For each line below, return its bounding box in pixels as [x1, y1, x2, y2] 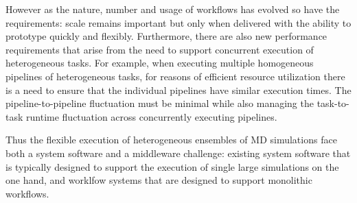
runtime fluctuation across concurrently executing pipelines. [26, 109, 277, 123]
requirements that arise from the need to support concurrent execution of [5, 42, 314, 56]
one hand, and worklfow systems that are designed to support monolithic [5, 173, 312, 187]
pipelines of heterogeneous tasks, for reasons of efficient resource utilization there [5, 69, 345, 83]
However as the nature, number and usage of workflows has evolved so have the [5, 2, 340, 16]
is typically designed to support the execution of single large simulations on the [5, 159, 339, 174]
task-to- [316, 96, 349, 110]
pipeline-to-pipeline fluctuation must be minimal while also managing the [5, 96, 314, 110]
